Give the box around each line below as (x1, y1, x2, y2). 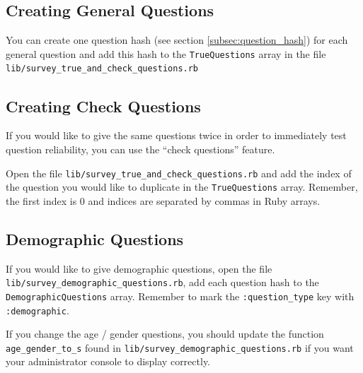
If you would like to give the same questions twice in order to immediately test (6, 128, 347, 143)
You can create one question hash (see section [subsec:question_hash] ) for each (6, 32, 348, 47)
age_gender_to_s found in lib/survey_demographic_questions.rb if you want (6, 340, 354, 355)
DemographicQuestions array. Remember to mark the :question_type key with (6, 288, 355, 303)
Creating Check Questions (6, 95, 201, 117)
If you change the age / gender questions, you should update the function (6, 326, 324, 341)
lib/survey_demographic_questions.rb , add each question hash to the (6, 275, 319, 290)
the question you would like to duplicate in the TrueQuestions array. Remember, (6, 179, 358, 194)
